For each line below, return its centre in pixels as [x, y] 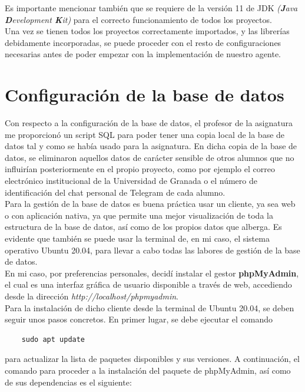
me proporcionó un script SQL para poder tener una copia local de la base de [145, 134]
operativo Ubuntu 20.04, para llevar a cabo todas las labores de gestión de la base [152, 250]
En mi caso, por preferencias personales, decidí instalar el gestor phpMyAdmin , [152, 273]
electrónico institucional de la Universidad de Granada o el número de [131, 181]
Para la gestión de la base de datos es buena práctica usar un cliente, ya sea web [150, 204]
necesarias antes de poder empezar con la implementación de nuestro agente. [143, 54]
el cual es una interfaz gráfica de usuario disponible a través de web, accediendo [148, 284]
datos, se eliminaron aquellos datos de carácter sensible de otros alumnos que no [150, 157]
